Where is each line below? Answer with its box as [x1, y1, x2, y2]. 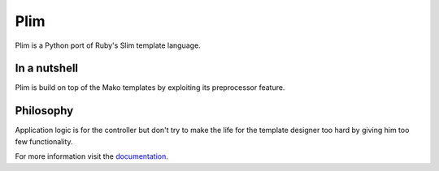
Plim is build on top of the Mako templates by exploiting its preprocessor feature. [15, 83, 285, 92]
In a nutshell [15, 62, 79, 75]
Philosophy [15, 104, 74, 118]
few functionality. [15, 136, 73, 146]
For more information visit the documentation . [15, 152, 168, 161]
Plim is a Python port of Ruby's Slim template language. [15, 41, 201, 50]
